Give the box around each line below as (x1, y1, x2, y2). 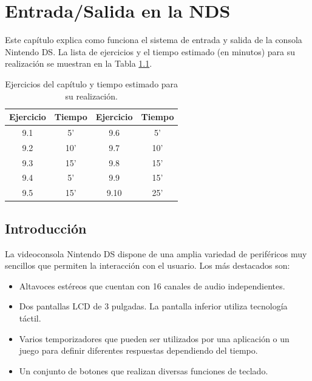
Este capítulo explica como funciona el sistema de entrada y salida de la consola (5, 33, 302, 46)
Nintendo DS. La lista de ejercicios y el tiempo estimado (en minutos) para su (5, 45, 295, 58)
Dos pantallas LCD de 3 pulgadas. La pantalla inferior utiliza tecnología (19, 300, 288, 312)
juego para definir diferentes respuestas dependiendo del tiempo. (19, 344, 258, 357)
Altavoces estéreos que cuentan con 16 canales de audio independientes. (19, 279, 285, 292)
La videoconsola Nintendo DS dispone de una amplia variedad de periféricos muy (5, 247, 307, 260)
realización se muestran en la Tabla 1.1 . (5, 57, 152, 70)
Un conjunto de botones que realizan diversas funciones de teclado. (19, 364, 268, 377)
